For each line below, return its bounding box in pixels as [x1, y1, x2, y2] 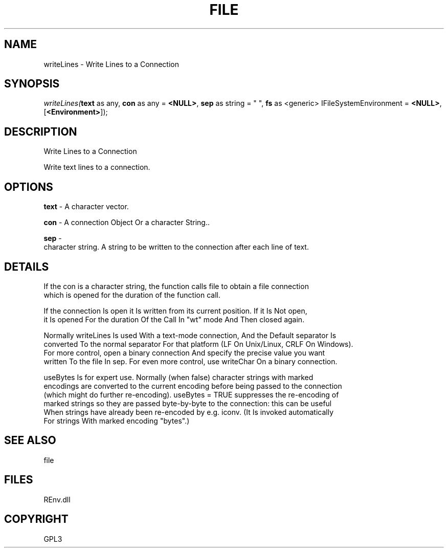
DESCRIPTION [4, 125, 77, 138]
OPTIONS [4, 180, 53, 193]
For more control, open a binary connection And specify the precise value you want [43, 348, 325, 357]
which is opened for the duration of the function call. [43, 290, 220, 299]
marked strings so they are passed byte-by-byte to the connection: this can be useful [43, 399, 332, 408]
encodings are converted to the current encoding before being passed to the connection [43, 381, 342, 390]
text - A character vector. [43, 202, 129, 211]
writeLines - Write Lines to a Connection [43, 59, 179, 69]
